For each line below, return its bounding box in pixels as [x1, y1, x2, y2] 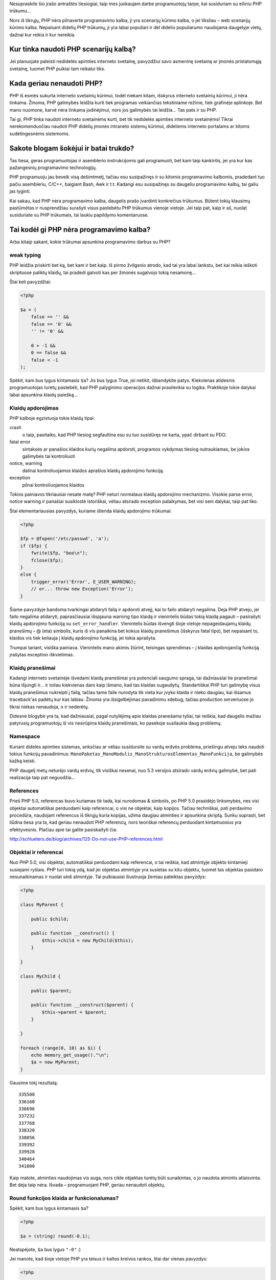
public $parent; [31, 988, 72, 993]
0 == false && [31, 350, 66, 356]
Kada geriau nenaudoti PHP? [9, 79, 103, 88]
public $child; [31, 916, 69, 922]
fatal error [9, 439, 31, 445]
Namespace [9, 733, 40, 740]
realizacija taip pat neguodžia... [9, 775, 75, 781]
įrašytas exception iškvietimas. [9, 651, 74, 657]
